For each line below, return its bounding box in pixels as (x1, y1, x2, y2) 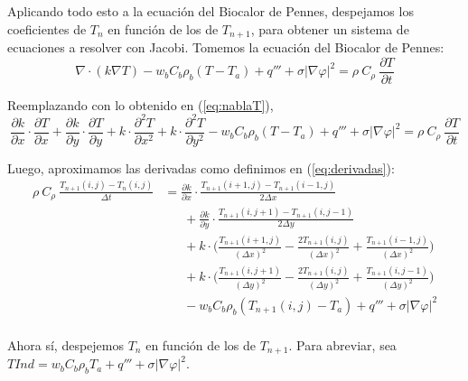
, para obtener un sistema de (250, 19, 409, 38)
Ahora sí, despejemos (7, 335, 124, 354)
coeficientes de (7, 19, 87, 38)
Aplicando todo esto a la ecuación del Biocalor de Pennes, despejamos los (7, 2, 414, 20)
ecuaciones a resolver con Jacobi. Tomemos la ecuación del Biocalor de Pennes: (7, 38, 445, 57)
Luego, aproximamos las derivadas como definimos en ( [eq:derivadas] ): (7, 158, 395, 177)
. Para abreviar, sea (288, 335, 397, 354)
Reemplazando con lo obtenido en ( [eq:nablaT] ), (7, 95, 274, 114)
